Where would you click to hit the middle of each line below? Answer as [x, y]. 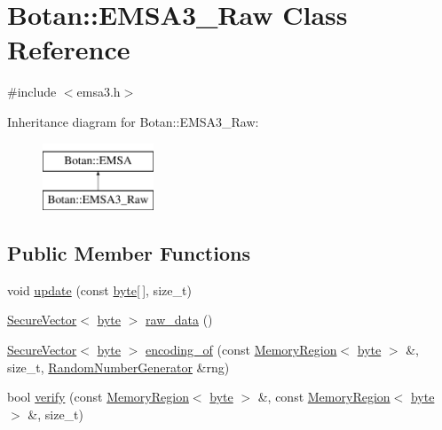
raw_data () [179, 320]
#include [32, 92]
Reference [69, 49]
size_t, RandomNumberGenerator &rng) [118, 367]
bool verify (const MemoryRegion [98, 397]
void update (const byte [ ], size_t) [99, 289]
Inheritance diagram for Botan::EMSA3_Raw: [133, 121]
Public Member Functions [129, 253]
